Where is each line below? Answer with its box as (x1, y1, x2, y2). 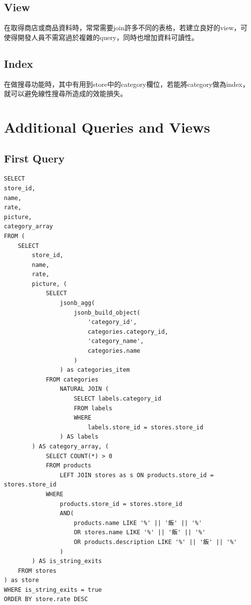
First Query (4, 150, 65, 165)
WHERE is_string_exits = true (4, 586, 102, 593)
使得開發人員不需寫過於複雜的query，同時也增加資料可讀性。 (4, 32, 199, 42)
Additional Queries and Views (4, 117, 210, 137)
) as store (4, 577, 39, 584)
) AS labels (60, 433, 99, 441)
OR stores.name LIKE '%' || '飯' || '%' (74, 529, 206, 536)
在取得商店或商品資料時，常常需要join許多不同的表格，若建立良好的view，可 (4, 22, 248, 33)
